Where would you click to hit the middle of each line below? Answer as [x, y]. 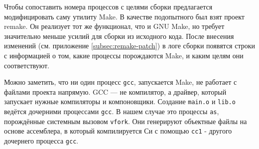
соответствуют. [27, 65]
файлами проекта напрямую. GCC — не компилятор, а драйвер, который [115, 91]
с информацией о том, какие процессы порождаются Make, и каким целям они [124, 55]
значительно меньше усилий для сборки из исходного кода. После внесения [119, 36]
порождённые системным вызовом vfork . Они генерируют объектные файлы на [126, 121]
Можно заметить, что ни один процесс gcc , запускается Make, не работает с [121, 82]
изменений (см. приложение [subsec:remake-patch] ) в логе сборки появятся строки [129, 46]
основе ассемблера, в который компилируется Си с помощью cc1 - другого [118, 131]
